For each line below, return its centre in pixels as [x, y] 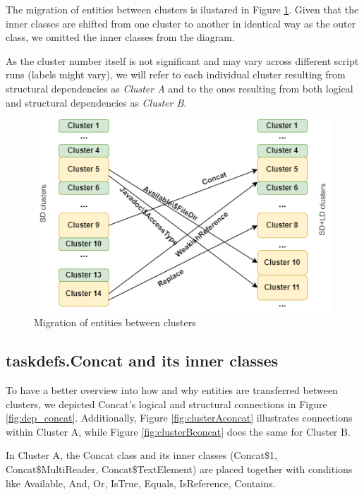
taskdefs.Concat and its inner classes [142, 360]
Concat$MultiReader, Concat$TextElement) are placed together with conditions [179, 469]
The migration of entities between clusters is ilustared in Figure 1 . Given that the [182, 9]
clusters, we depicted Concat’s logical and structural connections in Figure [166, 404]
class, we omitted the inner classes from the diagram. [120, 37]
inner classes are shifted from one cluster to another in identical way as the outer [181, 23]
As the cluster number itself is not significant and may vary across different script [182, 60]
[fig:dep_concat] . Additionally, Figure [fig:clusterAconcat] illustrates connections [179, 418]
